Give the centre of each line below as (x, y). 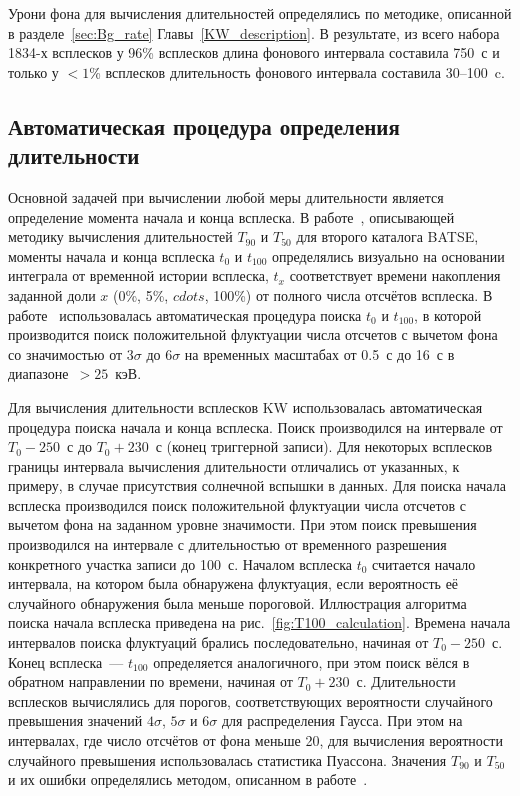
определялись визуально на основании (388, 255)
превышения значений (75, 720)
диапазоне (38, 373)
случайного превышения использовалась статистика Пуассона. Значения (227, 759)
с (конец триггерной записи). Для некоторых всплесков (324, 446)
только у (33, 71)
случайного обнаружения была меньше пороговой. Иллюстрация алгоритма (237, 602)
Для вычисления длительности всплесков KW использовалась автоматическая (245, 406)
